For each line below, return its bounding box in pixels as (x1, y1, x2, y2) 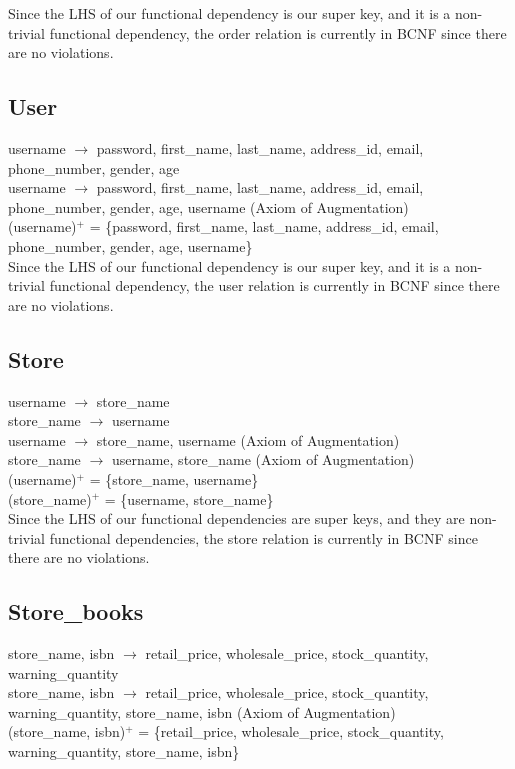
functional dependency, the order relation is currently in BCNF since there (49, 22, 507, 43)
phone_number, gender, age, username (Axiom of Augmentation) (8, 196, 409, 217)
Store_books (8, 596, 144, 627)
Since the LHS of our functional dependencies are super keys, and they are (8, 508, 465, 529)
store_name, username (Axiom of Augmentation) (96, 429, 400, 450)
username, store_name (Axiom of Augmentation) (111, 449, 415, 470)
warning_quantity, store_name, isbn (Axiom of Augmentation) (8, 701, 396, 722)
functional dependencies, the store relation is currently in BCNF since (49, 527, 478, 548)
